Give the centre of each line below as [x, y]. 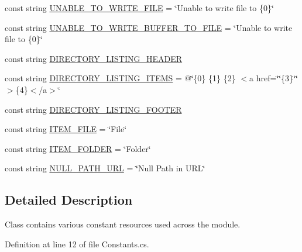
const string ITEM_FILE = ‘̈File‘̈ [66, 129]
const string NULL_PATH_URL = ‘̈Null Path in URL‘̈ [105, 168]
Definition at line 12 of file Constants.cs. [77, 244]
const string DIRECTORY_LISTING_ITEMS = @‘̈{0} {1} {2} [120, 78]
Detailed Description [69, 200]
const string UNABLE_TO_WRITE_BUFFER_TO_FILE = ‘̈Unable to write [149, 27]
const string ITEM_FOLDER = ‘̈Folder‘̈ [78, 148]
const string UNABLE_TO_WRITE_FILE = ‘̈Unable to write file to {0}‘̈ [139, 8]
